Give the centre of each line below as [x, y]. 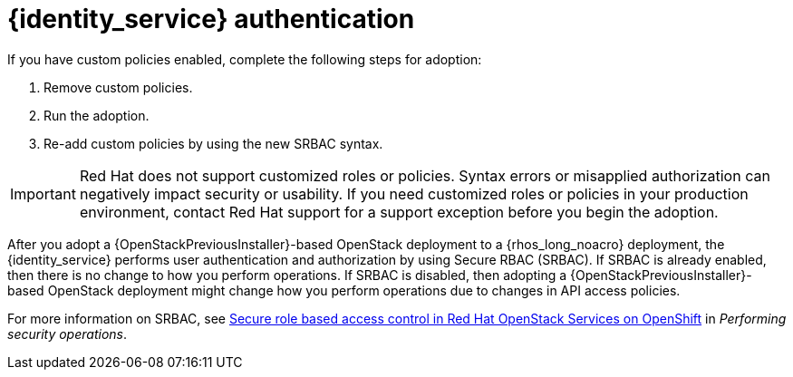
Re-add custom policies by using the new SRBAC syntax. [213, 143]
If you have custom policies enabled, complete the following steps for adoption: [245, 59]
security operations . [67, 333]
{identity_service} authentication [211, 19]
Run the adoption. [97, 115]
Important [43, 193]
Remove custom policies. [118, 87]
